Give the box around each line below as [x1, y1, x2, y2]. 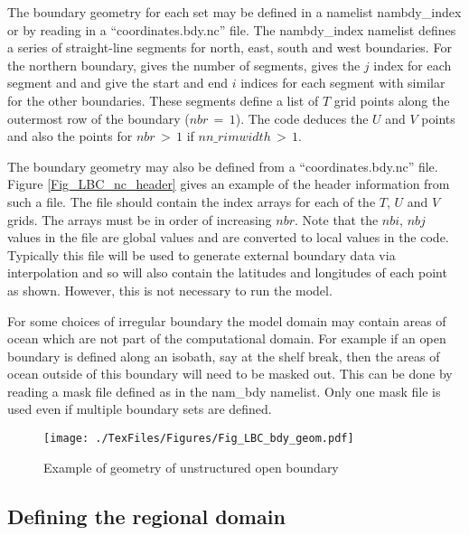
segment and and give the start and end [7, 73, 229, 92]
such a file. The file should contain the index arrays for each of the [7, 192, 376, 211]
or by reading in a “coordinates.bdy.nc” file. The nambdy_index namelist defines [7, 20, 456, 39]
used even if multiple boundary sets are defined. [7, 399, 272, 418]
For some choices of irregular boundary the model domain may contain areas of [7, 311, 446, 330]
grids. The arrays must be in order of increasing [7, 210, 272, 229]
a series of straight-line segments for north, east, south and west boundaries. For [7, 38, 452, 57]
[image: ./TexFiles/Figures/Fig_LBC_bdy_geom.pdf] [43, 432, 354, 446]
